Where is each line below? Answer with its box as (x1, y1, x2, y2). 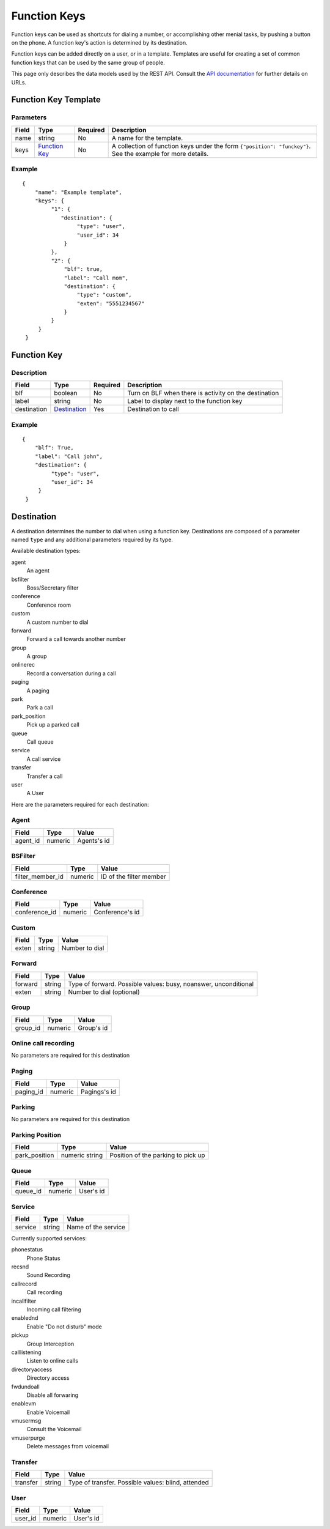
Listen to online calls (26, 1357, 79, 1364)
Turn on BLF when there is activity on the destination (127, 389, 279, 398)
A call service (26, 755, 61, 763)
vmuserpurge (11, 1434, 46, 1442)
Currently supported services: (11, 1234, 87, 1242)
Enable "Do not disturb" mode (26, 1323, 102, 1330)
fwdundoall (11, 1383, 40, 1390)
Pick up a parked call (26, 721, 79, 728)
